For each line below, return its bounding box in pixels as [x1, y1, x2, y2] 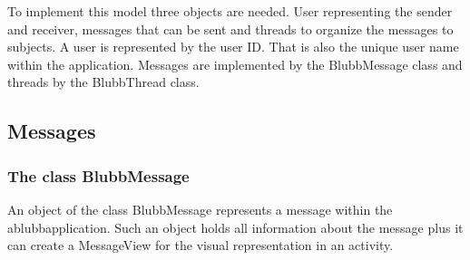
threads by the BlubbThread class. [7, 72, 200, 91]
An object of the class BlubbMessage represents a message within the [7, 199, 393, 218]
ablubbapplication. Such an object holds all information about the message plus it [7, 217, 464, 236]
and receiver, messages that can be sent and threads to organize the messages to [7, 19, 454, 38]
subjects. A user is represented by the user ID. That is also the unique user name [7, 37, 459, 56]
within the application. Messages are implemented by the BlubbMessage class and [7, 54, 463, 73]
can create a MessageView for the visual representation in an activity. [7, 236, 394, 255]
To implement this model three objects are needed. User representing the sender [7, 2, 453, 20]
